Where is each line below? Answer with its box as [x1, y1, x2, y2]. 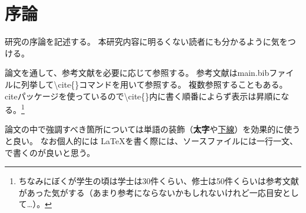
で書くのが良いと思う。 [5, 146, 95, 158]
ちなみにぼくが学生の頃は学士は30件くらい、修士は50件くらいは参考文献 [18, 175, 299, 187]
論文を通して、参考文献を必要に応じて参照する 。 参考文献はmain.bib [5, 66, 270, 79]
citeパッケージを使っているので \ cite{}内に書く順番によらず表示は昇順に [5, 89, 281, 102]
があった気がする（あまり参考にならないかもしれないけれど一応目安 [18, 186, 282, 198]
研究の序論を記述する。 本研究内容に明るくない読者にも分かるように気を [5, 35, 288, 48]
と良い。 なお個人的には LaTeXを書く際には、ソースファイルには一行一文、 [5, 134, 298, 147]
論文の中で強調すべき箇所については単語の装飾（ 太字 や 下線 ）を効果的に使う [5, 123, 301, 135]
